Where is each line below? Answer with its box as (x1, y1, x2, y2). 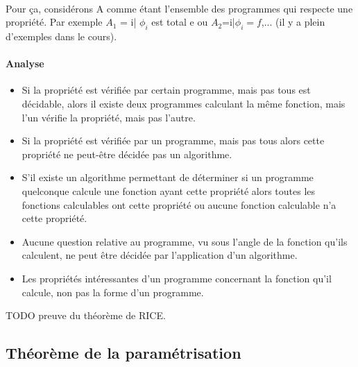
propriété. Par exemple (6, 15, 103, 29)
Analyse (6, 56, 44, 71)
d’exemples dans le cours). (6, 28, 117, 43)
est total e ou (151, 15, 208, 29)
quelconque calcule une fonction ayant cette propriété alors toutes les (22, 183, 316, 198)
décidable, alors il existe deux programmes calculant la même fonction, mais (22, 96, 346, 110)
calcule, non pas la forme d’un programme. (22, 284, 204, 299)
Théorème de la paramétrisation (6, 342, 241, 364)
